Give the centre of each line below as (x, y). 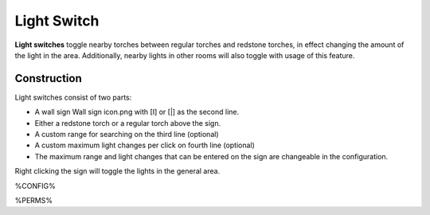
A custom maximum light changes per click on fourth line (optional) (145, 145)
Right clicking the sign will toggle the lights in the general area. (117, 171)
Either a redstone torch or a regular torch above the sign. (128, 123)
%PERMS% (34, 200)
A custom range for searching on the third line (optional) (127, 135)
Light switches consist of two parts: (73, 97)
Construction (49, 78)
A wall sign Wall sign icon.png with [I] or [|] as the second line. (137, 112)
